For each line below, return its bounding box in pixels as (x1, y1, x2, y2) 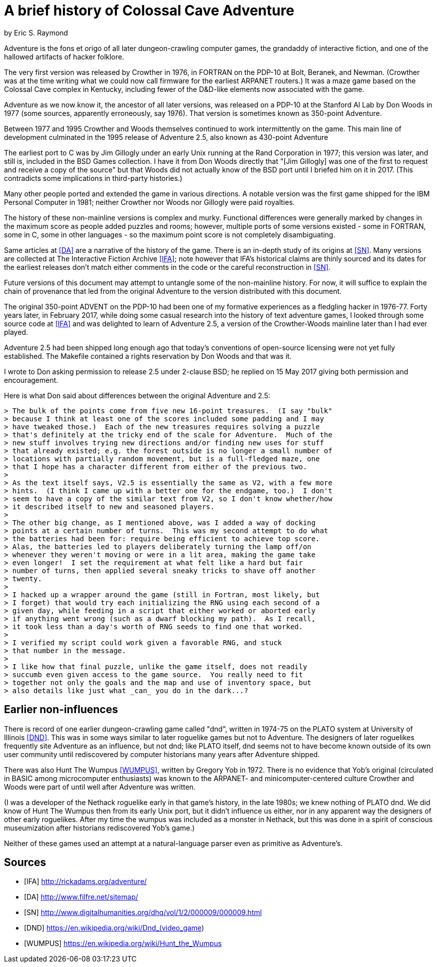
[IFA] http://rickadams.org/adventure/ (24, 877, 147, 886)
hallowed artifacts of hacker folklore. (4, 52, 124, 61)
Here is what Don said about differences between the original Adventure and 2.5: (4, 391, 271, 400)
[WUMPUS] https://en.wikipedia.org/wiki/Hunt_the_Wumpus (24, 939, 222, 948)
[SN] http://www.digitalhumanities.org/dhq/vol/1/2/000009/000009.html (24, 908, 262, 917)
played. (4, 327, 28, 336)
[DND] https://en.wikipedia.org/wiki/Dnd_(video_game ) (24, 924, 204, 933)
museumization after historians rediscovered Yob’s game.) (4, 823, 195, 832)
